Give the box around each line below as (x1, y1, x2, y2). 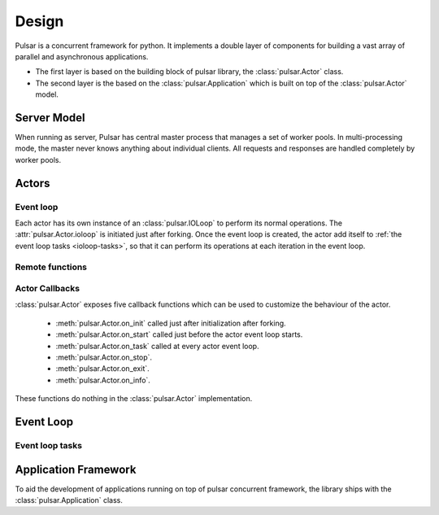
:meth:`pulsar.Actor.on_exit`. (55, 364, 150, 373)
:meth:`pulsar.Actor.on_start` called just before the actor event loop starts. (55, 330, 303, 339)
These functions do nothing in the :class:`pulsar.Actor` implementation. (15, 394, 253, 404)
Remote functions (15, 261, 88, 273)
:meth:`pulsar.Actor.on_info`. (55, 375, 150, 385)
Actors (15, 176, 50, 190)
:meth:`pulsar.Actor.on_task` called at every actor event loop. (55, 341, 259, 351)
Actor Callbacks (15, 283, 80, 295)
